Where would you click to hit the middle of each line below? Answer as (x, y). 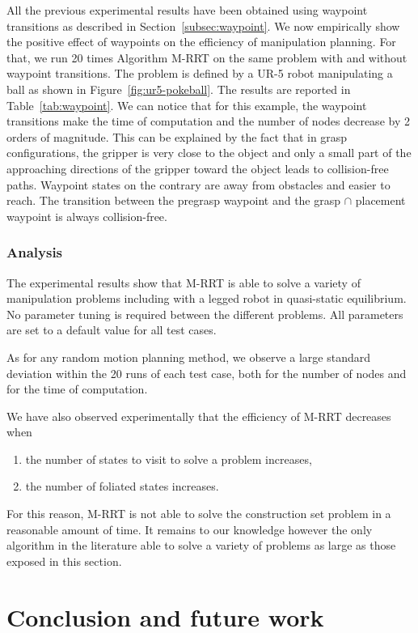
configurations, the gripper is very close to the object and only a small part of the (209, 153)
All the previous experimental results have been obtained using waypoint (187, 10)
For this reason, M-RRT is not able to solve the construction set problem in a (199, 514)
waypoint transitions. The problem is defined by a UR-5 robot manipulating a (200, 73)
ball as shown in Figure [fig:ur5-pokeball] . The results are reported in (179, 89)
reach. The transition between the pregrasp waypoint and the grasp (174, 200)
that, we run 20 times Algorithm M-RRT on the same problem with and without (207, 57)
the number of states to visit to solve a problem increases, (169, 459)
